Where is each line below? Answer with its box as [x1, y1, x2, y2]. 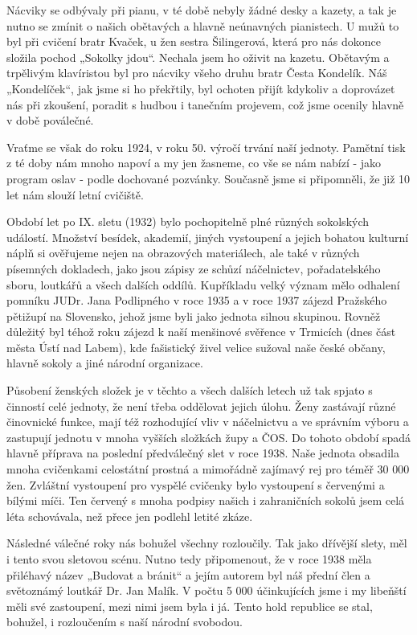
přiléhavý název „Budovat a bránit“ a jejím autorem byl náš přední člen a [6, 566, 370, 583]
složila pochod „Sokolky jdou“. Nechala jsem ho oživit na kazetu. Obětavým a [6, 48, 390, 65]
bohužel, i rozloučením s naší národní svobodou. [6, 613, 243, 630]
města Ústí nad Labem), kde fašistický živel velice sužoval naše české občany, [6, 338, 386, 355]
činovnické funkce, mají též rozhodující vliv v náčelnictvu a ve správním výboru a [6, 413, 409, 430]
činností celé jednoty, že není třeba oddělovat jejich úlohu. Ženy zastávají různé [6, 397, 396, 414]
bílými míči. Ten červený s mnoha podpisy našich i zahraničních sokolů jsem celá [6, 492, 405, 509]
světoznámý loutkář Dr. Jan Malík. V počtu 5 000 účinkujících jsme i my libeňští [6, 582, 407, 599]
